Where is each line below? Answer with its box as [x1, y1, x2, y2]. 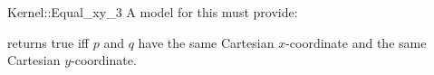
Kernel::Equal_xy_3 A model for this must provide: [7, 3, 298, 21]
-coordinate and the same [285, 33, 427, 52]
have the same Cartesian [138, 33, 275, 52]
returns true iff [7, 33, 90, 52]
